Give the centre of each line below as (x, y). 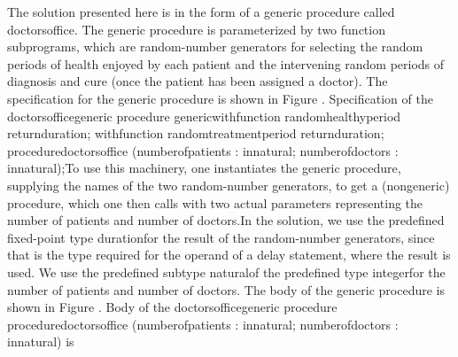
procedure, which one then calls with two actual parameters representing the (215, 202)
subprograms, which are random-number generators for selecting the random (215, 47)
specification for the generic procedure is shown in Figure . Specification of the (220, 98)
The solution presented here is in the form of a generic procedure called (201, 12)
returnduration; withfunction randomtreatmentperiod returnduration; (196, 133)
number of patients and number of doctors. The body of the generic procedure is (226, 289)
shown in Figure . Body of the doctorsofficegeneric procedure (172, 307)
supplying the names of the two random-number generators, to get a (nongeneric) (229, 185)
